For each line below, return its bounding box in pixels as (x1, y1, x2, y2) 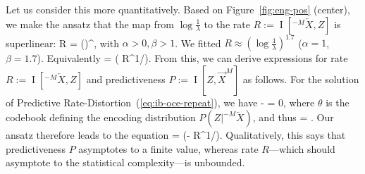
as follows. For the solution (242, 71, 359, 86)
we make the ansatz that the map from (6, 16, 174, 31)
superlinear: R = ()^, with (6, 35, 119, 50)
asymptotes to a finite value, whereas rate (78, 141, 259, 156)
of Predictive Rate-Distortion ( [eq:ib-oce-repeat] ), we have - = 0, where (6, 94, 315, 109)
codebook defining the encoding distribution (6, 110, 196, 125)
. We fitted (175, 35, 221, 50)
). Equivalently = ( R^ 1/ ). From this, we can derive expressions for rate (37, 51, 348, 66)
